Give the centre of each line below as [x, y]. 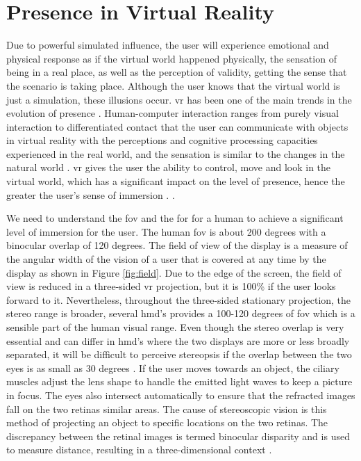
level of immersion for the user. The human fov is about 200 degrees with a [166, 231]
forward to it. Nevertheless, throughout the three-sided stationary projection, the [179, 299]
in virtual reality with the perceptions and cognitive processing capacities [162, 140]
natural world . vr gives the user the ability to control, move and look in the [169, 167]
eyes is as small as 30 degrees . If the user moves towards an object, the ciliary [173, 367]
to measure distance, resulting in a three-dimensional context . [139, 450]
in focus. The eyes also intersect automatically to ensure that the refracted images [181, 395]
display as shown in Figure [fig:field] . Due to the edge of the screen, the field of [174, 272]
